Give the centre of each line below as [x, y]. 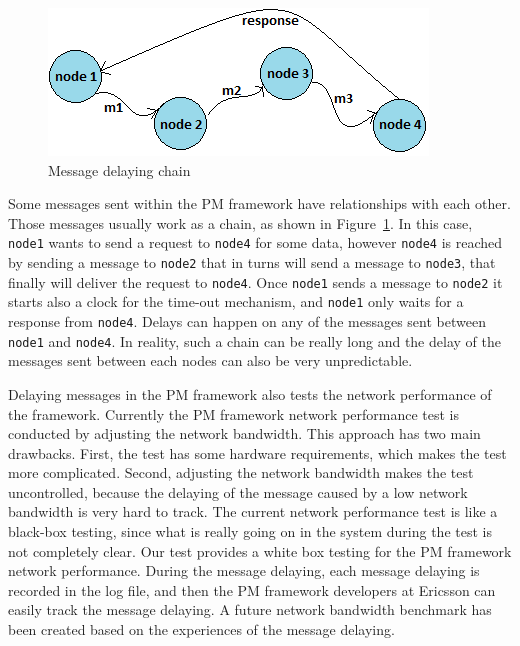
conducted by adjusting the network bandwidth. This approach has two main [244, 433]
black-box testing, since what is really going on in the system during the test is [250, 531]
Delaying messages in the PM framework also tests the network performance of [250, 393]
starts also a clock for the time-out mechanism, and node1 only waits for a [236, 301]
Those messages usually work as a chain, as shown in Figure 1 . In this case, [240, 222]
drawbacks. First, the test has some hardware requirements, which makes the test [257, 452]
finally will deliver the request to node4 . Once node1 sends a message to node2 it [255, 281]
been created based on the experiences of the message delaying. [201, 629]
